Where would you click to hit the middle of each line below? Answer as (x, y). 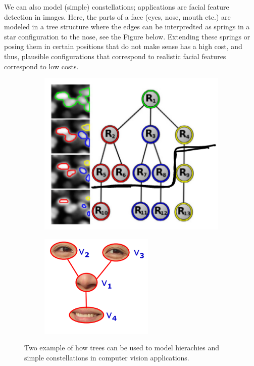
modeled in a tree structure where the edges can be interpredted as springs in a (127, 27)
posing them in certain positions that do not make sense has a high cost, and (123, 46)
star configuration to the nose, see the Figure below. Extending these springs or (127, 36)
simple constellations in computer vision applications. (107, 357)
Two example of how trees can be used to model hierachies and (122, 348)
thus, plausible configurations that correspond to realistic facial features (115, 56)
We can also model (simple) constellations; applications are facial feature (117, 7)
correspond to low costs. (41, 66)
